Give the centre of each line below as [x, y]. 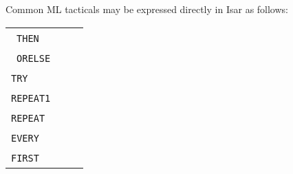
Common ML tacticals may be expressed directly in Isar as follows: [147, 9]
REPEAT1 [31, 98]
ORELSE [34, 58]
